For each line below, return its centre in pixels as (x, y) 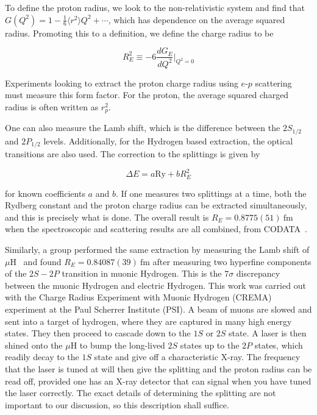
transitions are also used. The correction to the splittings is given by (133, 154)
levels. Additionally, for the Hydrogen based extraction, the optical (168, 140)
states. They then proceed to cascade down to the (98, 333)
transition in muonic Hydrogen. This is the (142, 273)
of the (16, 273)
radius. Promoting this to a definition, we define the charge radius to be (139, 33)
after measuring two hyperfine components (232, 261)
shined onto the (34, 345)
